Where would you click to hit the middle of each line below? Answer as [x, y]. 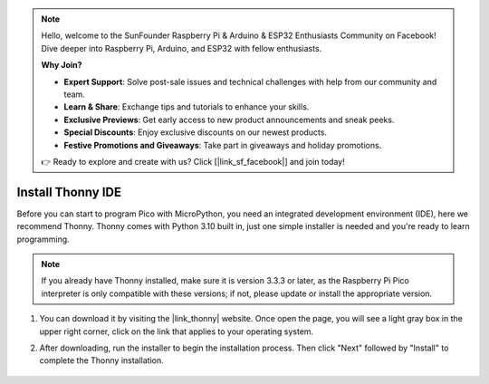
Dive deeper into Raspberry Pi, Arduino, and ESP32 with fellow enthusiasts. [182, 48]
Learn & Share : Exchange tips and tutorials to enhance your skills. [187, 107]
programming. [43, 239]
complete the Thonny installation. [102, 360]
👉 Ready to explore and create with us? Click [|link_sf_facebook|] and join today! [193, 161]
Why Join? [62, 65]
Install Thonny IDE [69, 192]
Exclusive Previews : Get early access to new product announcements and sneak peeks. [229, 120]
